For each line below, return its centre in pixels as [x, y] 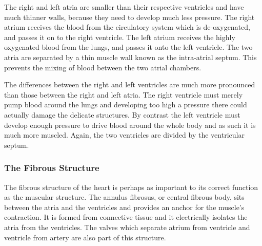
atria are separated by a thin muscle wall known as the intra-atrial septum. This [130, 57]
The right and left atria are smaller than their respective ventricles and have [124, 7]
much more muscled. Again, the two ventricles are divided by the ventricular [124, 135]
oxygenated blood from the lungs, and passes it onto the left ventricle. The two [128, 47]
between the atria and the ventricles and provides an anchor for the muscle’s [124, 207]
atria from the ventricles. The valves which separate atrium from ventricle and [127, 227]
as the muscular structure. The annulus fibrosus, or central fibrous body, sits [124, 197]
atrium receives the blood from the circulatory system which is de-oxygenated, [127, 27]
